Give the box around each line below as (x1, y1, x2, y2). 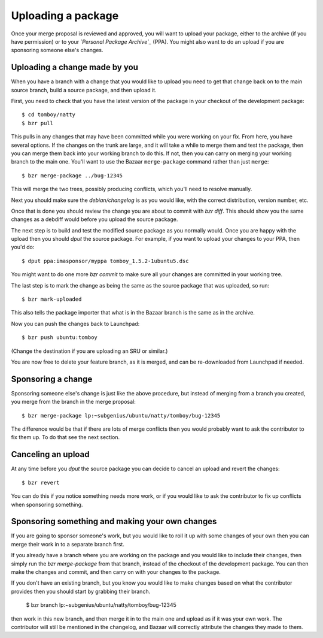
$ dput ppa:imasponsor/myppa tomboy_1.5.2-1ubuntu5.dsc (22, 258, 189, 264)
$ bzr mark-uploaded (22, 296, 82, 303)
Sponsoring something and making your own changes (11, 516, 217, 527)
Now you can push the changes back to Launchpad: (11, 320, 140, 327)
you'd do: (11, 243, 35, 251)
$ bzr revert (22, 479, 60, 486)
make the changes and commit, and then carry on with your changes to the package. (11, 569, 221, 576)
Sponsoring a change (11, 374, 93, 384)
